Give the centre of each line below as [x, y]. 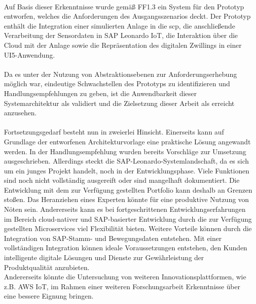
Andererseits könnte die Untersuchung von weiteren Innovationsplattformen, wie [125, 277]
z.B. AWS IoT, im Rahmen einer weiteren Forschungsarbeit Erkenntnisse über [122, 286]
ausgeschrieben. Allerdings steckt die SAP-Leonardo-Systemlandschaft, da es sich [127, 161]
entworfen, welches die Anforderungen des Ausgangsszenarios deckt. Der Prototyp [128, 16]
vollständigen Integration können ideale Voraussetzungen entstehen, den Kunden [126, 248]
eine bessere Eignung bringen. [49, 296]
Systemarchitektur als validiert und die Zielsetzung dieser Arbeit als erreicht [119, 103]
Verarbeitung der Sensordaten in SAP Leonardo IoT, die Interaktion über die [121, 35]
